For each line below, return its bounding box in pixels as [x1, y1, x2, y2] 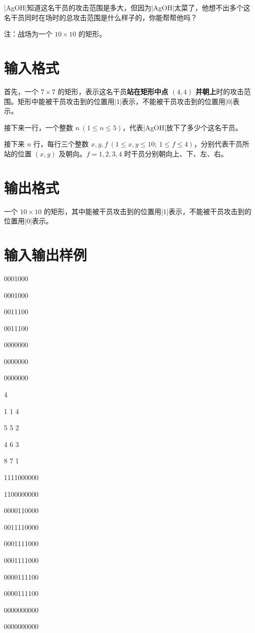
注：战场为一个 [4, 29, 52, 39]
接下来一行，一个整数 [4, 122, 73, 132]
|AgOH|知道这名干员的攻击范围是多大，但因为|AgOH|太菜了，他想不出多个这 [4, 2, 251, 12]
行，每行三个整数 [33, 139, 89, 149]
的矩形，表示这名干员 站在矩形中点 [57, 86, 168, 96]
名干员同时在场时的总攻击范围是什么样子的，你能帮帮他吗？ [4, 12, 197, 22]
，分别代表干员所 [194, 139, 250, 149]
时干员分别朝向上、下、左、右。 [124, 148, 228, 158]
